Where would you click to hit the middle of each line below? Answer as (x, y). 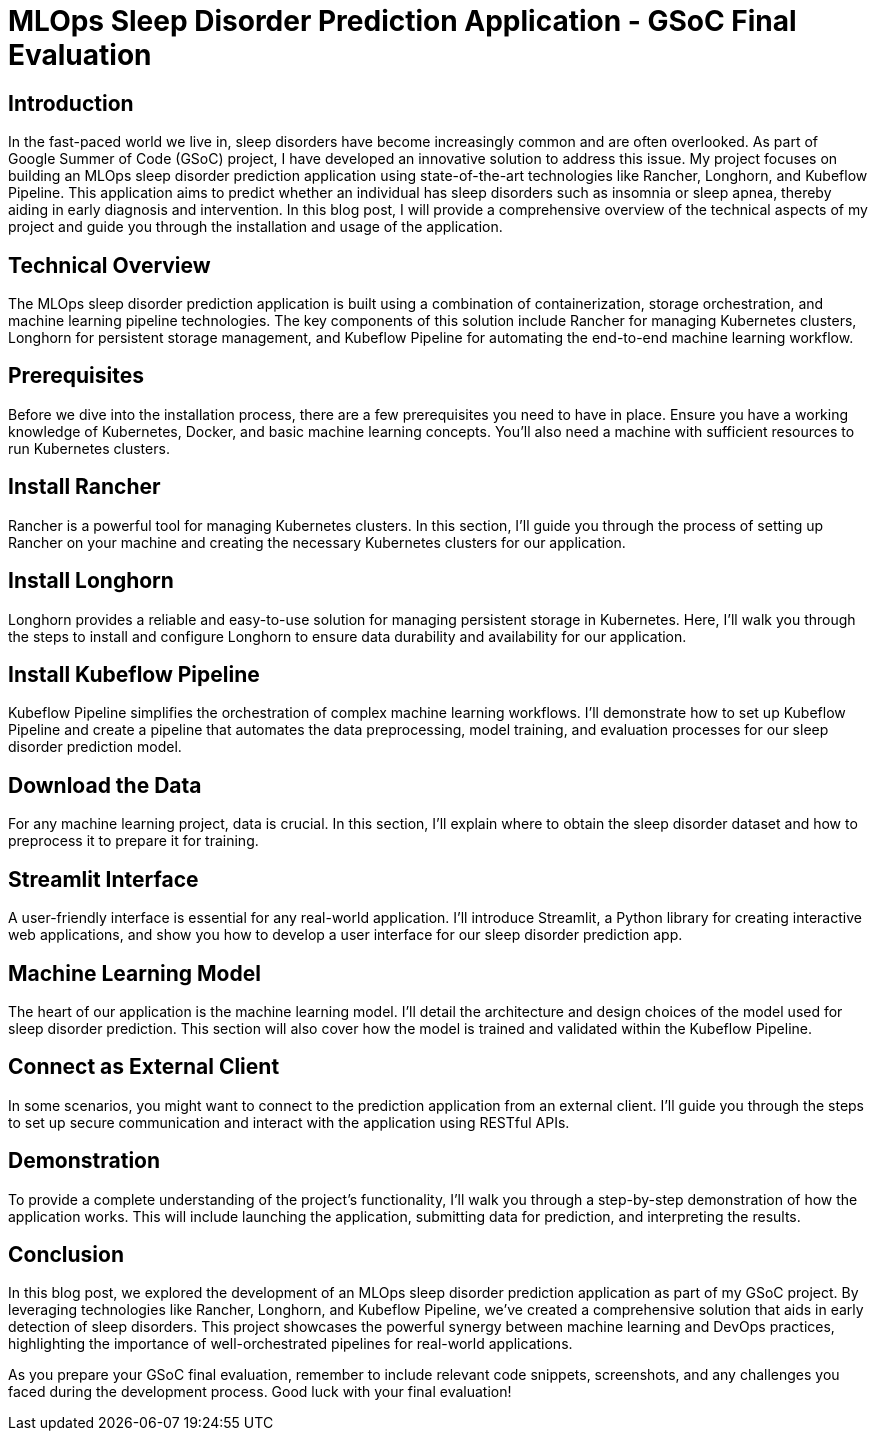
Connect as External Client (144, 1067)
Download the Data (105, 785)
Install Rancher (84, 487)
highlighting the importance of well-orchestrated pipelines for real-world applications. (290, 1344)
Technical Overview (109, 265)
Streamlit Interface (103, 879)
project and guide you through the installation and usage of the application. (255, 227)
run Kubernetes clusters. (89, 448)
